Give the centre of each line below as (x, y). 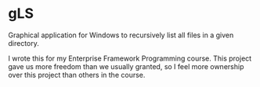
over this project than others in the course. (77, 75)
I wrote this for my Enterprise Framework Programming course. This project (130, 58)
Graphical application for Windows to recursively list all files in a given (121, 35)
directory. (23, 43)
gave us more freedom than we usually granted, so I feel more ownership (126, 66)
